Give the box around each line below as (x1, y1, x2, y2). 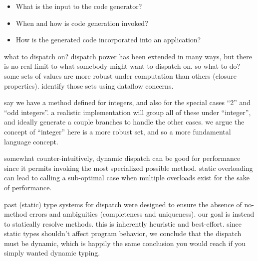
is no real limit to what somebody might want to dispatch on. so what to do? (4, 61, 241, 71)
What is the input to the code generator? (15, 1, 142, 11)
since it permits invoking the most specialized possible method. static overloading (4, 162, 253, 173)
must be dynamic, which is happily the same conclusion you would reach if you (4, 238, 246, 248)
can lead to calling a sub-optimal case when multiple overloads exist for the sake (4, 172, 250, 183)
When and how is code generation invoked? (15, 17, 148, 28)
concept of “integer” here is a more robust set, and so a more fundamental (4, 126, 231, 136)
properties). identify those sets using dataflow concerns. (4, 80, 174, 91)
